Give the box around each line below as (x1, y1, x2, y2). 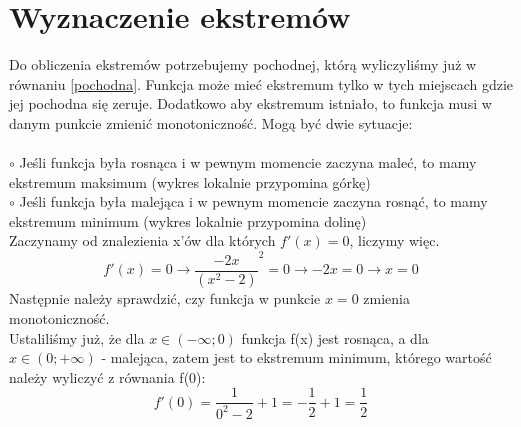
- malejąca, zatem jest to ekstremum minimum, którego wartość (101, 347, 492, 368)
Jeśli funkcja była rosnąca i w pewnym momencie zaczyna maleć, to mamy (19, 152, 477, 173)
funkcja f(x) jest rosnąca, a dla (241, 327, 429, 348)
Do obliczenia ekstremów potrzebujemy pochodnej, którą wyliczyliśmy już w (9, 54, 477, 75)
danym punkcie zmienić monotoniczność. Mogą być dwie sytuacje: (9, 112, 413, 133)
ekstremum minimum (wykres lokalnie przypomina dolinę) (9, 210, 367, 231)
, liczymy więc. (349, 230, 440, 251)
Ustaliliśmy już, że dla (9, 327, 145, 348)
